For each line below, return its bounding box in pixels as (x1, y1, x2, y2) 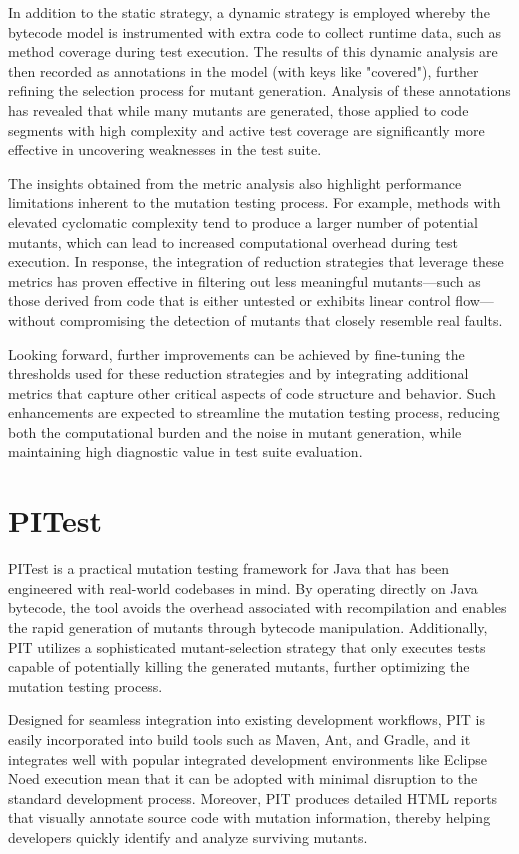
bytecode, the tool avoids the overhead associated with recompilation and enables (8, 597, 507, 618)
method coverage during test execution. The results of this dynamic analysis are (8, 41, 498, 62)
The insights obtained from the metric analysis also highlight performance (8, 172, 462, 193)
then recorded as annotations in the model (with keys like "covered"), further (8, 60, 479, 81)
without (8, 309, 56, 330)
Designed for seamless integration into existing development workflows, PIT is (8, 709, 486, 730)
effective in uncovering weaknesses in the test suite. (8, 139, 322, 160)
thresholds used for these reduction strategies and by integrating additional (8, 363, 469, 384)
